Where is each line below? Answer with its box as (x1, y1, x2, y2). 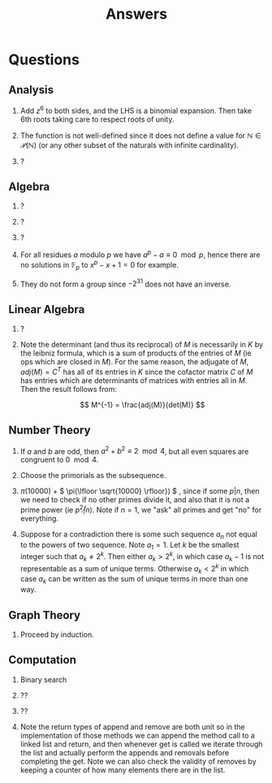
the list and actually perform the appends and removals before (19, 747, 230, 757)
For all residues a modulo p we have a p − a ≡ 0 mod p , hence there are (19, 248, 261, 260)
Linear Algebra (8, 302, 85, 316)
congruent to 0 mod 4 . (19, 455, 99, 465)
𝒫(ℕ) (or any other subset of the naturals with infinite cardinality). (19, 140, 240, 150)
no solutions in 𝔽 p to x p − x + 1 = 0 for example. (19, 259, 179, 272)
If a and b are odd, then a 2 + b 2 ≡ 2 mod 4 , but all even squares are (19, 445, 249, 456)
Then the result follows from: (19, 384, 118, 394)
